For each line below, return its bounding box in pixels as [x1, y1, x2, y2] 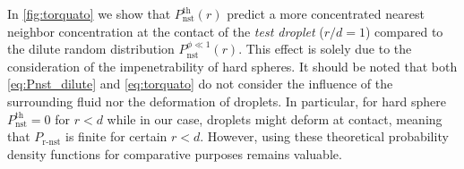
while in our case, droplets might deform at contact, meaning [107, 109, 443, 128]
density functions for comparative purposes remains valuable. [7, 144, 342, 163]
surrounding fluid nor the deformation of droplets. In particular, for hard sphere [7, 91, 446, 110]
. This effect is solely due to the [238, 39, 412, 58]
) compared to [365, 21, 443, 40]
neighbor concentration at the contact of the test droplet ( [7, 21, 324, 40]
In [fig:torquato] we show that [7, 4, 171, 22]
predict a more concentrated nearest [227, 4, 425, 22]
